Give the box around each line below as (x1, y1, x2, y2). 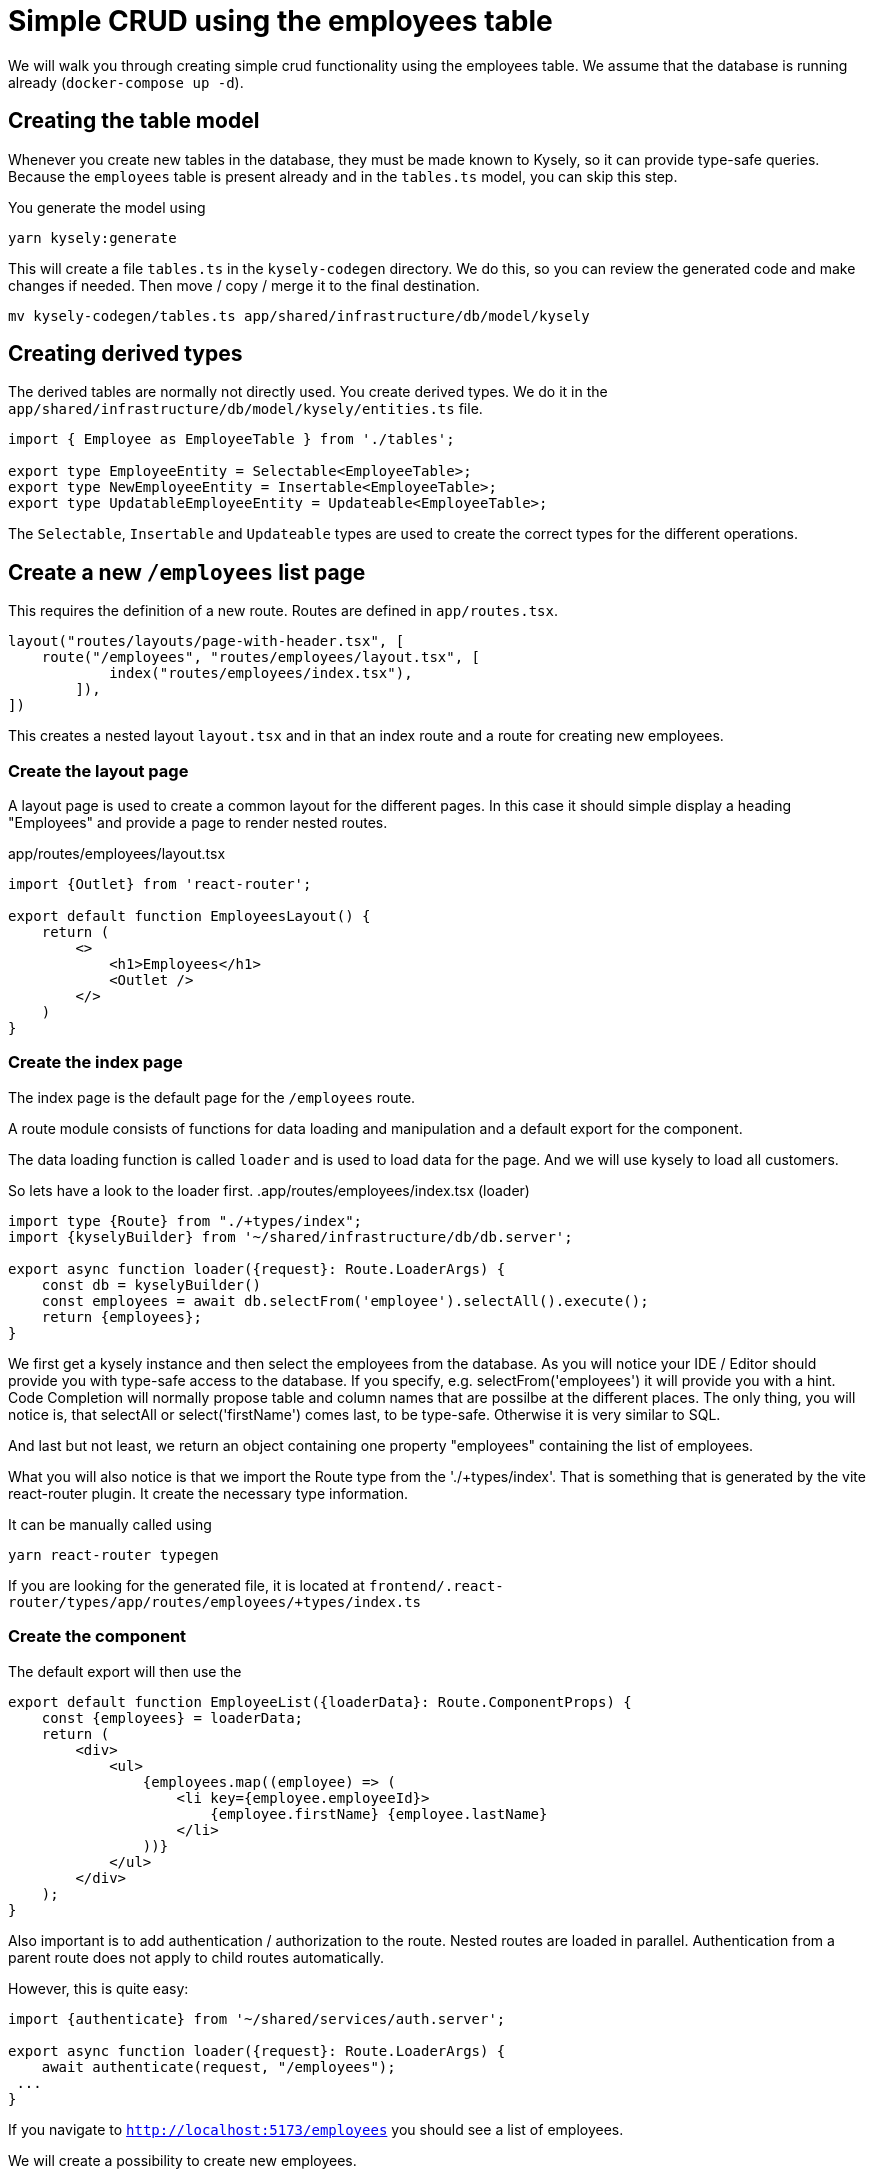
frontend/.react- (368, 1577, 504, 1594)
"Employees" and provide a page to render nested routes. (8, 814, 388, 832)
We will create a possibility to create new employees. (8, 2151, 357, 2169)
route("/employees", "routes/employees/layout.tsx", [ (41, 649, 481, 666)
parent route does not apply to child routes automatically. (8, 1948, 384, 1966)
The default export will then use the (8, 1662, 242, 1680)
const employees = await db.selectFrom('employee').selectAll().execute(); (41, 1292, 649, 1309)
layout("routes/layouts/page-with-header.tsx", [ (8, 633, 405, 650)
